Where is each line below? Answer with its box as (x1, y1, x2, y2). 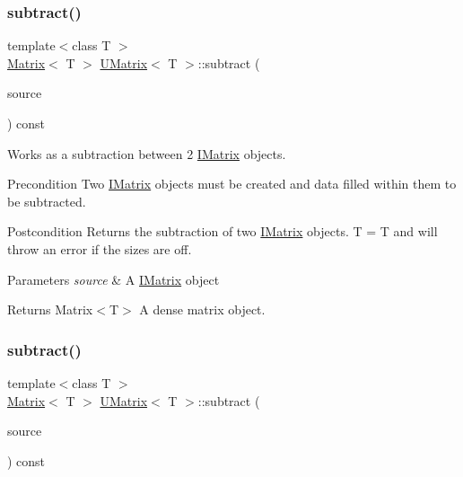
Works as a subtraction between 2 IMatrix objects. (7, 144, 286, 163)
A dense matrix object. (139, 300, 266, 319)
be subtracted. (7, 191, 86, 210)
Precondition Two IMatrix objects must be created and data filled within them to (7, 174, 457, 193)
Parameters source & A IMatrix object (7, 269, 220, 288)
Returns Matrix (7, 300, 93, 319)
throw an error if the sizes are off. (7, 239, 192, 258)
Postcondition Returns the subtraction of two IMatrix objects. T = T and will (7, 222, 438, 241)
